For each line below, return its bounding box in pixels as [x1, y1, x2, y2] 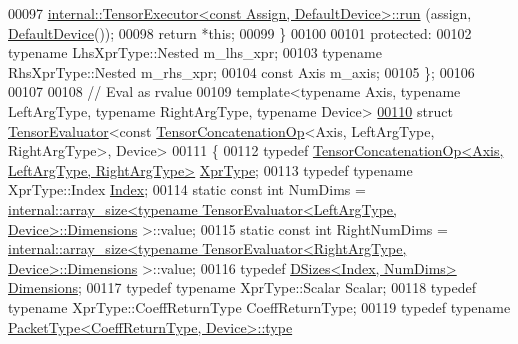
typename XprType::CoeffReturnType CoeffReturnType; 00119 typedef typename [8, 296, 511, 317]
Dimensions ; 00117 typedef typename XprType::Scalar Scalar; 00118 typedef [8, 277, 476, 298]
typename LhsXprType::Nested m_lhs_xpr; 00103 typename [8, 42, 382, 63]
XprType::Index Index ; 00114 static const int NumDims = [8, 179, 366, 200]
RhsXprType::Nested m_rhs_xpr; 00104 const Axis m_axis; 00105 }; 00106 [8, 61, 475, 82]
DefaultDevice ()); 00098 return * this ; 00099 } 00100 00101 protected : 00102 [8, 22, 472, 43]
